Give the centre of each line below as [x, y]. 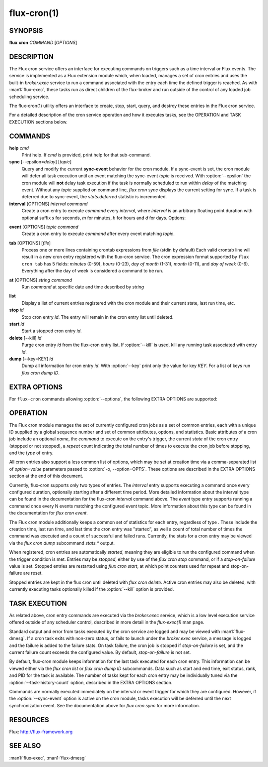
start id [17, 324]
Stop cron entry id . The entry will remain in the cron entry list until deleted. [98, 317]
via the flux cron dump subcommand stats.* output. [62, 543]
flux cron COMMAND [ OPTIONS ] [43, 43]
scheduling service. [29, 97]
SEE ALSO [25, 746]
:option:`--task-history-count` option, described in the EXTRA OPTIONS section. [91, 682]
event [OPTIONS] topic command [44, 227]
